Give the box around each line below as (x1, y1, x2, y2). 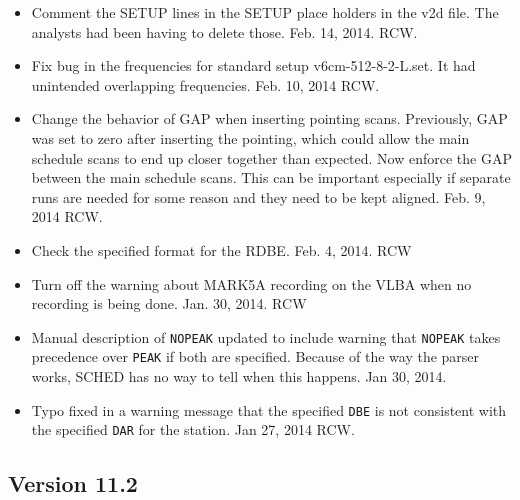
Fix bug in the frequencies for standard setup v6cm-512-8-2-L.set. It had (31, 55, 476, 76)
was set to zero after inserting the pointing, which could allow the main (31, 127, 470, 148)
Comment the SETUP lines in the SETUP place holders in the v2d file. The (31, 2, 499, 22)
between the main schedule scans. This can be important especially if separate (31, 167, 511, 188)
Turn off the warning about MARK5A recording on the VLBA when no (31, 273, 472, 294)
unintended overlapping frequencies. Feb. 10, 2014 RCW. (31, 74, 380, 95)
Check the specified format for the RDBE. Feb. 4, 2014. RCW (31, 239, 412, 260)
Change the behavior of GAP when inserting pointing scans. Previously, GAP (31, 108, 508, 129)
